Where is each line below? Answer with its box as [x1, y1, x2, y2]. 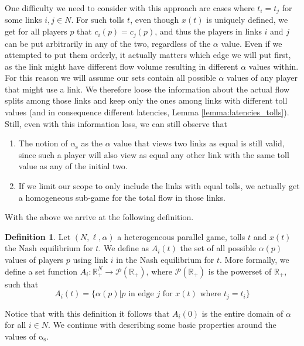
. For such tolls [71, 13, 125, 26]
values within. [248, 60, 299, 72]
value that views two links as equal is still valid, [113, 137, 285, 149]
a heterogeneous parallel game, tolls [117, 230, 245, 242]
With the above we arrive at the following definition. [5, 211, 194, 223]
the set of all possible [180, 242, 256, 254]
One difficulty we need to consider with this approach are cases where [5, 2, 255, 13]
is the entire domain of [201, 307, 283, 319]
